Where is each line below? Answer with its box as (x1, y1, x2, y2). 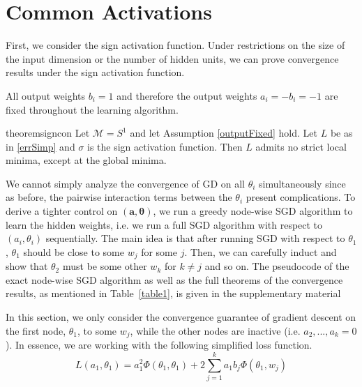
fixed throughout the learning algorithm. (6, 102, 179, 116)
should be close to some (23, 244, 124, 259)
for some (141, 244, 177, 259)
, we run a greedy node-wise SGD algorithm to (153, 204, 353, 218)
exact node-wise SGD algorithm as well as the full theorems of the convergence (6, 272, 343, 287)
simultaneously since (259, 176, 346, 190)
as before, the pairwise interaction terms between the (6, 190, 232, 204)
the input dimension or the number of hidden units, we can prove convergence (6, 51, 339, 66)
